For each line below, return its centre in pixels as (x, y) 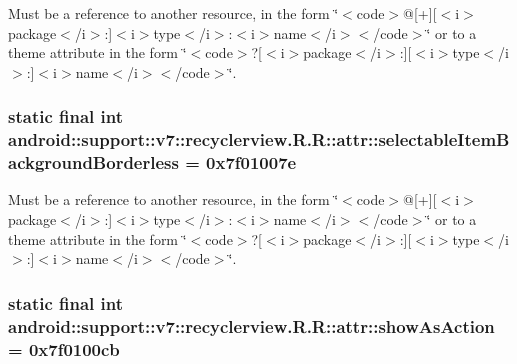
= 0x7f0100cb (64, 348)
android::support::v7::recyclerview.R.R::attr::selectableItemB (259, 139)
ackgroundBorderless (93, 162)
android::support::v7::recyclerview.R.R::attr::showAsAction (251, 325)
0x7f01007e (251, 162)
